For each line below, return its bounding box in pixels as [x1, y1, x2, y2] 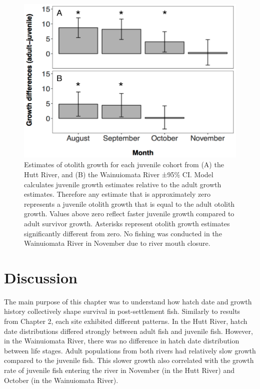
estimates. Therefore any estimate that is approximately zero [24, 189, 210, 199]
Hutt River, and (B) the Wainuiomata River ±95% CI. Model [24, 169, 213, 179]
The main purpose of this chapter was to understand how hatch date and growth [4, 296, 252, 306]
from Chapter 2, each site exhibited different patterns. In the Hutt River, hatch [4, 316, 247, 326]
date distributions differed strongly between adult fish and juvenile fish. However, [4, 325, 253, 336]
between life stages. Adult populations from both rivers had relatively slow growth [4, 345, 256, 355]
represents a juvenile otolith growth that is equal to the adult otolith [24, 198, 235, 209]
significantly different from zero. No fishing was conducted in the [24, 228, 222, 238]
